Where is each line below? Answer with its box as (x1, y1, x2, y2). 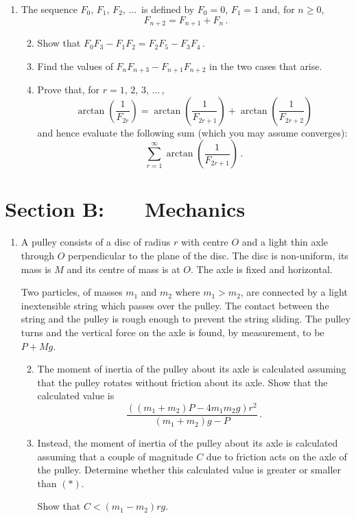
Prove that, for (37, 82, 100, 97)
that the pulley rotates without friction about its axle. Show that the (37, 375, 328, 389)
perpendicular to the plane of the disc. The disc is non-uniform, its (68, 248, 348, 262)
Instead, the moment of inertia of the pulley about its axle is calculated (37, 436, 338, 450)
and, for (261, 2, 295, 16)
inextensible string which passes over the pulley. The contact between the (21, 298, 329, 312)
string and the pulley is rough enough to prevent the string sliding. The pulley (21, 311, 351, 326)
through (21, 248, 55, 262)
